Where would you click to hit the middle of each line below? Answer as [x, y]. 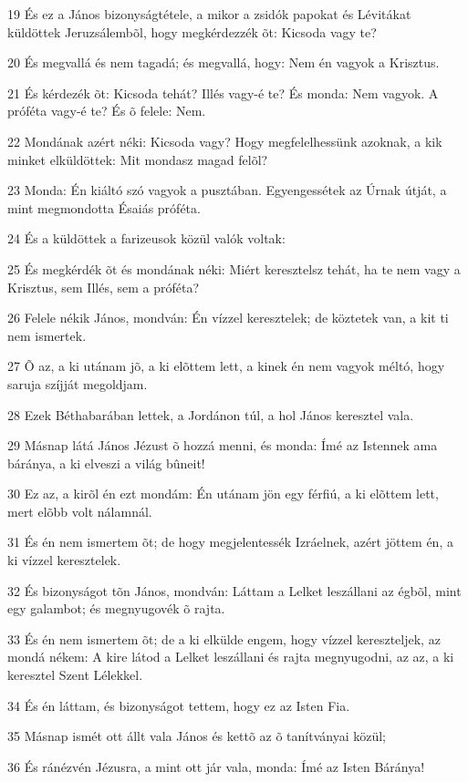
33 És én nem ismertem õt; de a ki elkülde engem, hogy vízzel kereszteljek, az [224, 638]
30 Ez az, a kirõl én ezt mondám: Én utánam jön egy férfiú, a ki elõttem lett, [223, 494]
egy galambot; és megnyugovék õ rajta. [116, 608]
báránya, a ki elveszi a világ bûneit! [106, 463]
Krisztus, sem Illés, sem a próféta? [104, 287]
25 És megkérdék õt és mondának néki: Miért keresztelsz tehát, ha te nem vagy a [234, 268]
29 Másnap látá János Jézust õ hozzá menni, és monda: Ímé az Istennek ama [223, 445]
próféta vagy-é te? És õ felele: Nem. [107, 111]
